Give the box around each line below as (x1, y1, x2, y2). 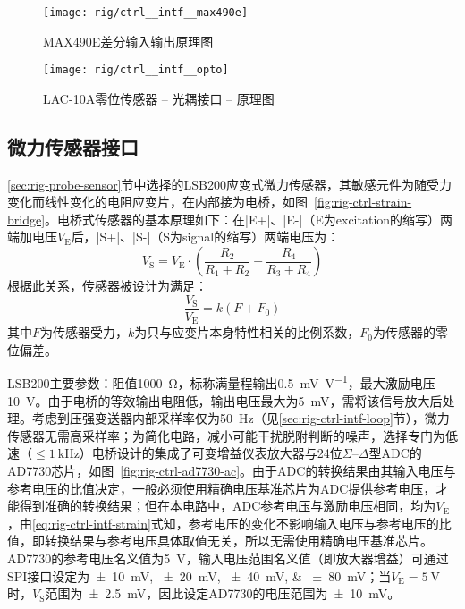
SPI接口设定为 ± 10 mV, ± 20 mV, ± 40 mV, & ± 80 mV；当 (7, 566, 392, 585)
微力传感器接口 (7, 132, 139, 160)
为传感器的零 (373, 323, 449, 342)
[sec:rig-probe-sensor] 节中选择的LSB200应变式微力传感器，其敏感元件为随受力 (7, 174, 452, 193)
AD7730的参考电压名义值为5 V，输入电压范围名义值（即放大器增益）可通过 (7, 548, 449, 567)
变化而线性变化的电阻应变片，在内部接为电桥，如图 (7, 192, 308, 211)
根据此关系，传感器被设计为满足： (7, 276, 207, 295)
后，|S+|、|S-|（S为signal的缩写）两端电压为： (71, 227, 340, 246)
